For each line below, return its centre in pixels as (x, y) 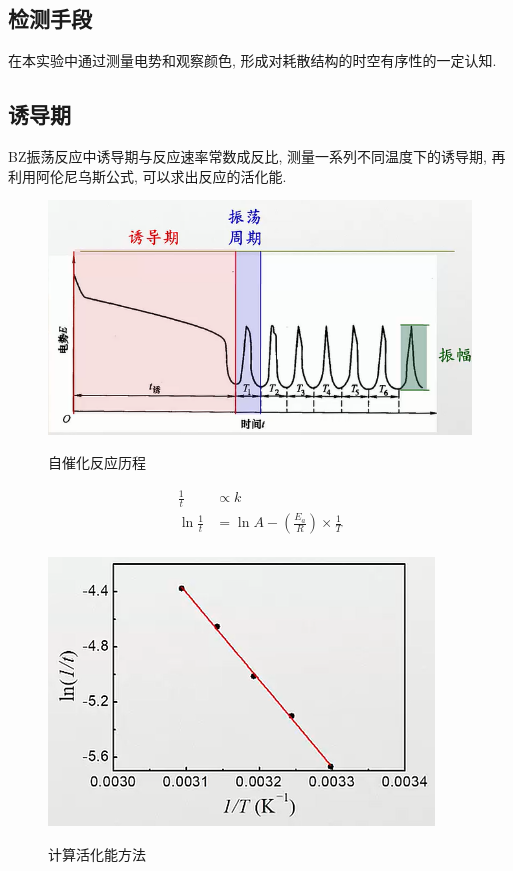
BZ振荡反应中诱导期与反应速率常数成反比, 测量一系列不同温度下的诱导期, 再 (257, 156)
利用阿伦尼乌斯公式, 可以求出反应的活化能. (147, 175)
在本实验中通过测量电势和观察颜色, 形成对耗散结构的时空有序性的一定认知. (252, 60)
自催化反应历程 (97, 462)
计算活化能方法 (97, 853)
